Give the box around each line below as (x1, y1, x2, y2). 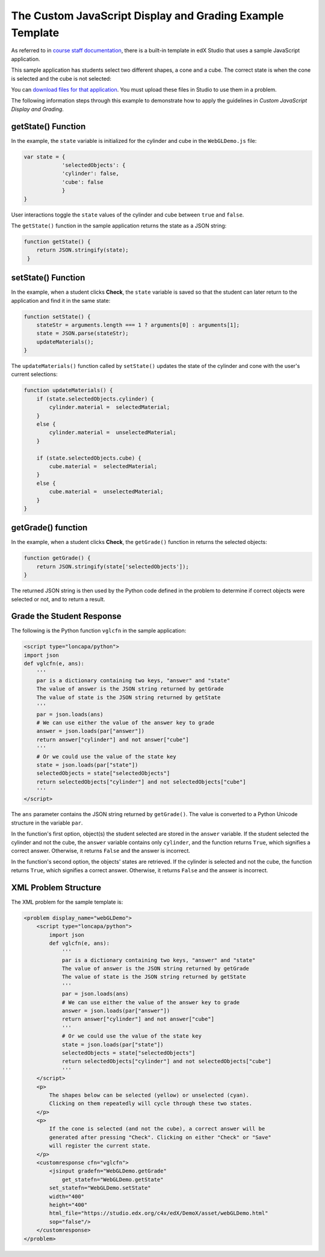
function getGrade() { (23, 555, 91, 562)
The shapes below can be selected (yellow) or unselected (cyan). (49, 1092, 250, 1098)
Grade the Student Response (11, 611, 122, 621)
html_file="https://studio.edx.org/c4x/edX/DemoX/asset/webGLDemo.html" (49, 1210, 268, 1217)
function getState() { (23, 238, 91, 245)
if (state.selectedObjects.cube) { (36, 454, 141, 461)
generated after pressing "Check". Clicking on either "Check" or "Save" (49, 1134, 272, 1141)
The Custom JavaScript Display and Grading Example (11, 9, 284, 22)
